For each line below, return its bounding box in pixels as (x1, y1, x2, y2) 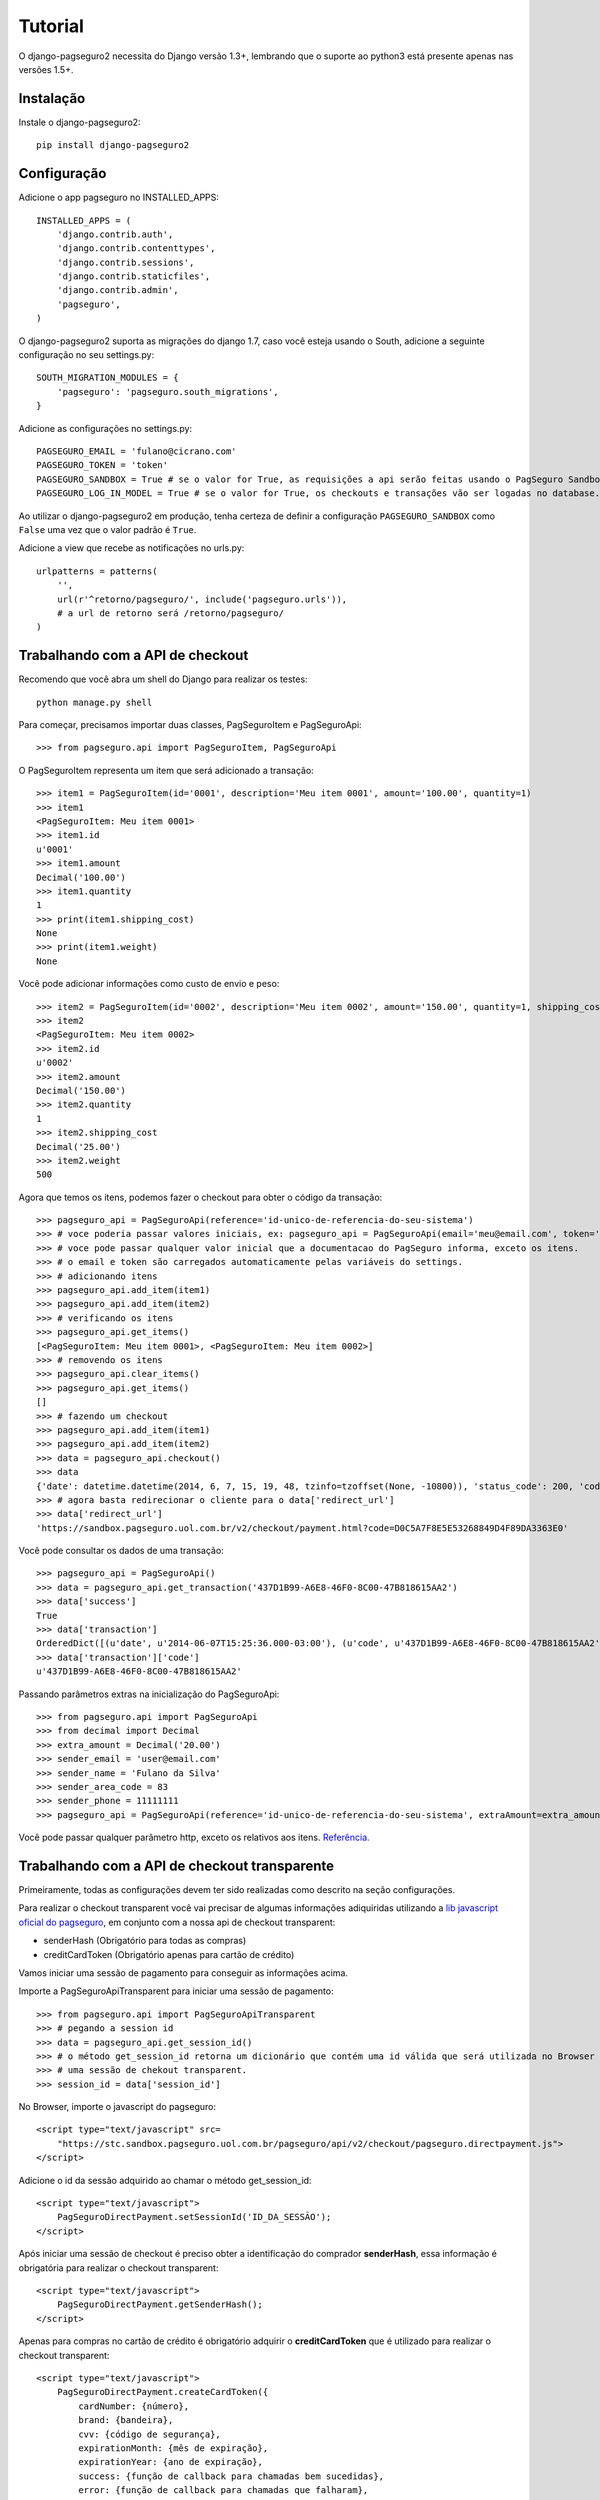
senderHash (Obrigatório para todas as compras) (43, 1935, 247, 1947)
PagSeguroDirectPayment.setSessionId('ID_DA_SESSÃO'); (56, 2211, 332, 2223)
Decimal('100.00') (36, 871, 127, 883)
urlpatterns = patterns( (36, 565, 158, 577)
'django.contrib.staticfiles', (56, 271, 211, 282)
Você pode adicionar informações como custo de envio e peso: (18, 978, 280, 990)
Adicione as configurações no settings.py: (18, 422, 193, 434)
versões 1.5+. (18, 63, 74, 75)
